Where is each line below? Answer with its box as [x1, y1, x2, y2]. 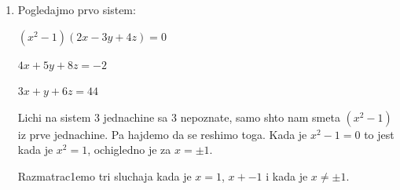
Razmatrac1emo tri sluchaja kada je [17, 167, 192, 184]
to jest [364, 126, 394, 142]
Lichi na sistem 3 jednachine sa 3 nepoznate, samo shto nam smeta [17, 108, 340, 125]
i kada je [266, 167, 308, 184]
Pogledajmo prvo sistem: [17, 2, 136, 17]
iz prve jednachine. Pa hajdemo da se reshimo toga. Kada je [17, 126, 307, 142]
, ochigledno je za [87, 141, 171, 158]
